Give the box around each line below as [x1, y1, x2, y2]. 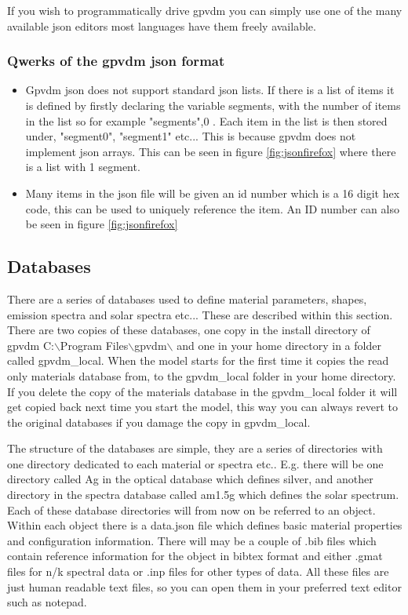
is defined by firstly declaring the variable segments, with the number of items [25, 97, 401, 113]
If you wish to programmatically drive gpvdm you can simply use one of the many [7, 2, 403, 18]
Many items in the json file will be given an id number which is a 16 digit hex [25, 184, 400, 201]
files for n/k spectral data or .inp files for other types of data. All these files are [7, 563, 389, 580]
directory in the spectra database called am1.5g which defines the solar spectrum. [7, 486, 399, 503]
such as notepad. [7, 594, 87, 610]
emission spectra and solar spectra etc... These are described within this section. [7, 306, 393, 322]
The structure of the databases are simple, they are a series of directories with [7, 440, 383, 457]
